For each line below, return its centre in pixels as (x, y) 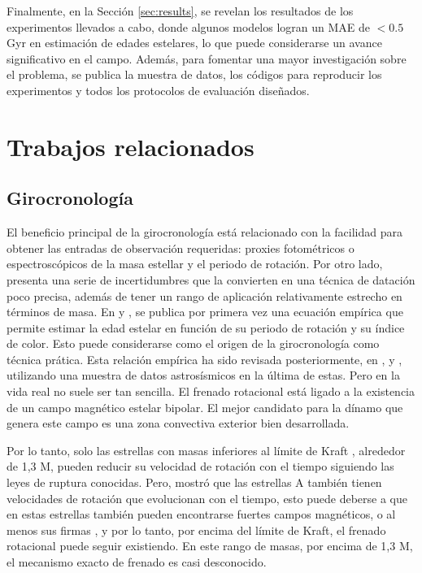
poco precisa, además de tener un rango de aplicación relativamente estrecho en (204, 295)
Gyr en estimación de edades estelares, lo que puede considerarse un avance (194, 43)
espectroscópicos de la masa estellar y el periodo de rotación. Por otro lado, (195, 264)
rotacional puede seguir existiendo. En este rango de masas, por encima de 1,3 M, (210, 546)
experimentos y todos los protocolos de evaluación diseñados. (158, 90)
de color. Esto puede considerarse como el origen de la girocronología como (193, 343)
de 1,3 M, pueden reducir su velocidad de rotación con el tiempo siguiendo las (200, 466)
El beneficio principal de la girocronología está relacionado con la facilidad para (205, 232)
